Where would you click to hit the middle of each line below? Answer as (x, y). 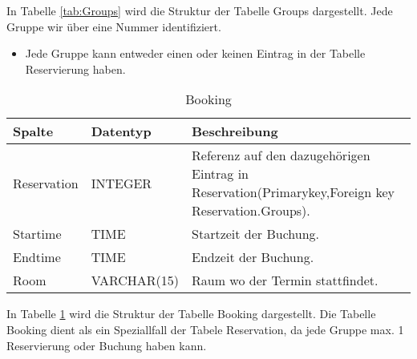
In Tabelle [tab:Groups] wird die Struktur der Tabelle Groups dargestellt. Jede (200, 10)
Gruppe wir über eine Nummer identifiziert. (114, 26)
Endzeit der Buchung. (253, 257)
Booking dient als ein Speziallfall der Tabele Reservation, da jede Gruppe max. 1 (205, 329)
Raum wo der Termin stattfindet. (285, 280)
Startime (37, 234)
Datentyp (121, 131)
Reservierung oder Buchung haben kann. (107, 345)
